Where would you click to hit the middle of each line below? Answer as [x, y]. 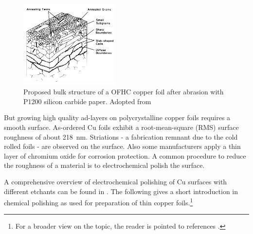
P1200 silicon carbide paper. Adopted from [87, 101]
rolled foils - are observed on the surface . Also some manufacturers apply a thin [122, 146]
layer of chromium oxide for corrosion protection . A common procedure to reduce [125, 155]
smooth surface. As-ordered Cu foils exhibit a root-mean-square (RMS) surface [121, 127]
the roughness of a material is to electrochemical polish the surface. [104, 165]
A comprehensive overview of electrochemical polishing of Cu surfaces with [116, 181]
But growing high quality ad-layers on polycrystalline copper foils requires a [117, 117]
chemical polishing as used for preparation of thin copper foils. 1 [99, 202]
